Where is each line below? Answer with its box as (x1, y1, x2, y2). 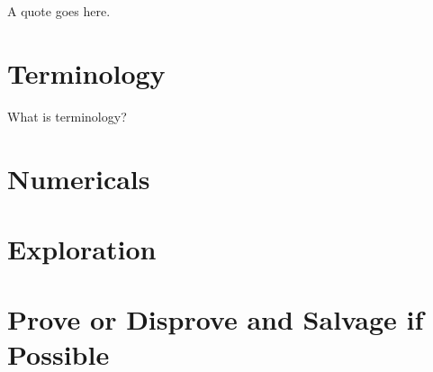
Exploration (7, 230, 157, 267)
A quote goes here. (7, 2, 111, 20)
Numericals (7, 159, 150, 196)
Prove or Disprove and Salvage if (7, 301, 424, 338)
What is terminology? (7, 106, 127, 125)
